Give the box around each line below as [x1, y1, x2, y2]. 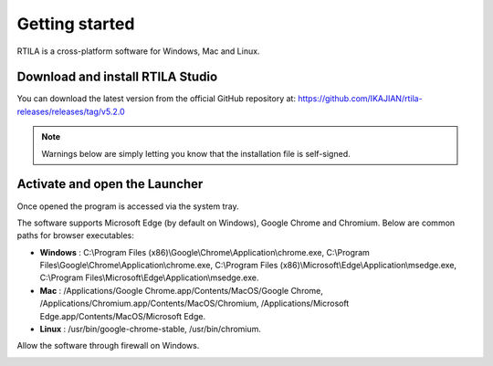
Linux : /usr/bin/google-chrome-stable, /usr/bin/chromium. [39, 324, 262, 335]
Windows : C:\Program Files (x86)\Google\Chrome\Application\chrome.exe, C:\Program [39, 246, 370, 257]
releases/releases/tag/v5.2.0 [16, 106, 125, 117]
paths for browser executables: [16, 230, 134, 241]
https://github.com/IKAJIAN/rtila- [298, 93, 424, 104]
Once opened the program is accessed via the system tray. [16, 201, 239, 212]
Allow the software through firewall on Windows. [16, 340, 200, 351]
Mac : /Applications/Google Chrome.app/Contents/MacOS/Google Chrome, [39, 285, 324, 296]
